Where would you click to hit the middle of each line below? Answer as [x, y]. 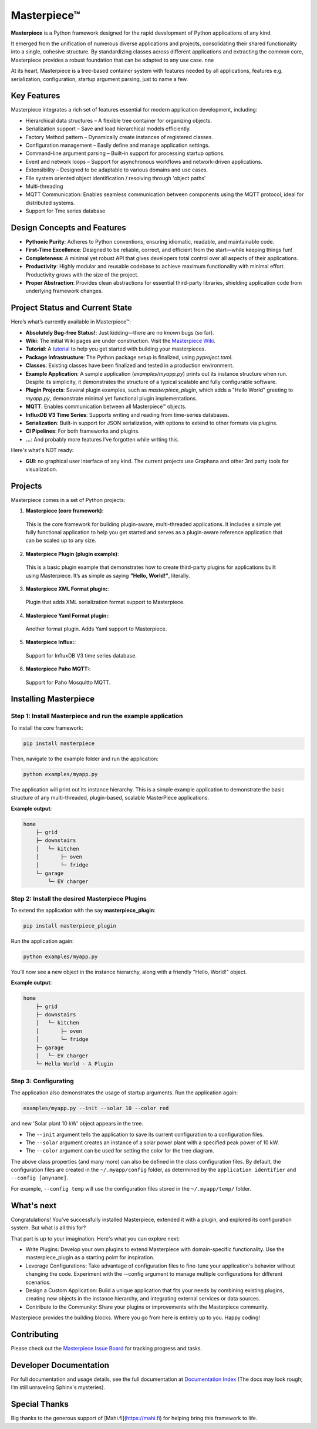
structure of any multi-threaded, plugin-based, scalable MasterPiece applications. [110, 798]
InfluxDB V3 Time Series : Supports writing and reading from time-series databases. [127, 414]
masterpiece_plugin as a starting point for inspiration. [90, 1258]
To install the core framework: [47, 727]
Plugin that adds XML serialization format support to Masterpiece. [105, 602]
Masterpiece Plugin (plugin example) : [72, 554]
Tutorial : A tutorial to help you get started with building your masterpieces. [116, 349]
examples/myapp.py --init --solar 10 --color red [96, 1108]
